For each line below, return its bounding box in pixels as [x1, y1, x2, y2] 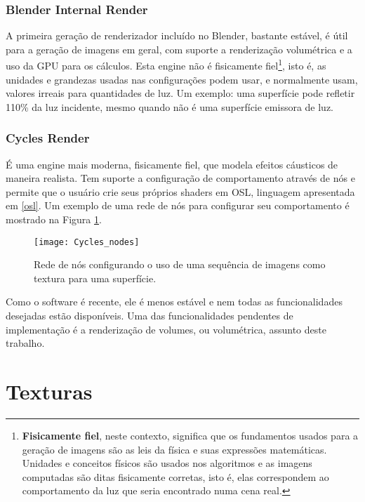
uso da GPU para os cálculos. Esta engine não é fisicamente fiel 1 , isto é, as [6, 56, 326, 73]
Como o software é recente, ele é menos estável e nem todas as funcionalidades [6, 294, 343, 309]
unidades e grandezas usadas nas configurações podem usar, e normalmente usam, [6, 72, 358, 86]
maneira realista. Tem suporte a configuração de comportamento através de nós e [6, 171, 355, 185]
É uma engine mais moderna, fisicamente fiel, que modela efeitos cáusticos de [6, 157, 338, 171]
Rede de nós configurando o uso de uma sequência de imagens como [34, 257, 326, 272]
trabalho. [6, 336, 45, 350]
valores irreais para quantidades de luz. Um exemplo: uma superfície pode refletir [6, 86, 355, 100]
